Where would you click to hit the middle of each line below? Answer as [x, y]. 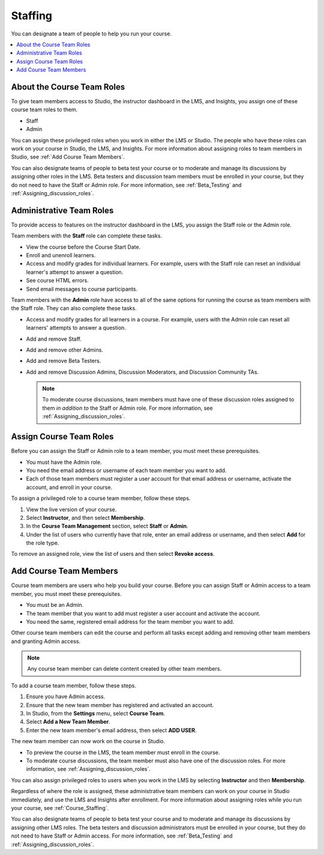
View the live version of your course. [71, 509]
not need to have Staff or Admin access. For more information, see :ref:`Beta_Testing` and [122, 836]
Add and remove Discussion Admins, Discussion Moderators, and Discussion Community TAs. [142, 372]
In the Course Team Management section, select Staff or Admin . [107, 526]
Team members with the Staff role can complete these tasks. [86, 236]
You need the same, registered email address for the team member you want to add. [130, 621]
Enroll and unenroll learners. [61, 255]
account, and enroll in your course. [69, 487]
